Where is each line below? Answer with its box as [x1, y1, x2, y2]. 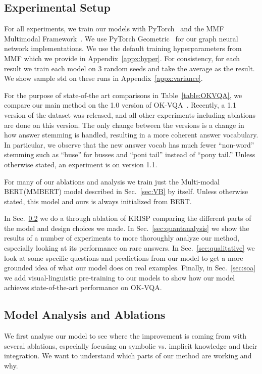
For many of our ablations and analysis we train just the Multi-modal [4, 176, 220, 186]
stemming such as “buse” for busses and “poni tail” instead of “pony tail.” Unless [4, 149, 255, 160]
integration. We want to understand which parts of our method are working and [4, 350, 252, 361]
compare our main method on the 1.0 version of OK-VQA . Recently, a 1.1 [4, 100, 237, 110]
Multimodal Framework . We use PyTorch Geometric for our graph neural [4, 33, 238, 43]
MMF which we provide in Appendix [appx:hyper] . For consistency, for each [4, 53, 240, 63]
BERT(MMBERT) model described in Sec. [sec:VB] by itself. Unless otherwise [4, 186, 248, 197]
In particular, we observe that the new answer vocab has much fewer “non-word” [4, 139, 254, 150]
